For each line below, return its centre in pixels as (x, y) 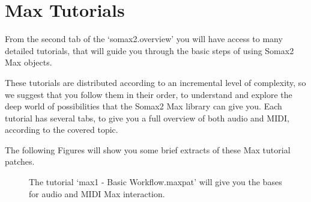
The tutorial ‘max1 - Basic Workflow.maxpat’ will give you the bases (155, 182)
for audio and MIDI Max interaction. (97, 193)
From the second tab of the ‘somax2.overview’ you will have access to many (144, 39)
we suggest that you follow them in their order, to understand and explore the (149, 94)
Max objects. (29, 62)
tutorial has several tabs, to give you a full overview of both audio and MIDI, (147, 118)
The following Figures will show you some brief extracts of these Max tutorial (148, 149)
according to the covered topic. (62, 130)
